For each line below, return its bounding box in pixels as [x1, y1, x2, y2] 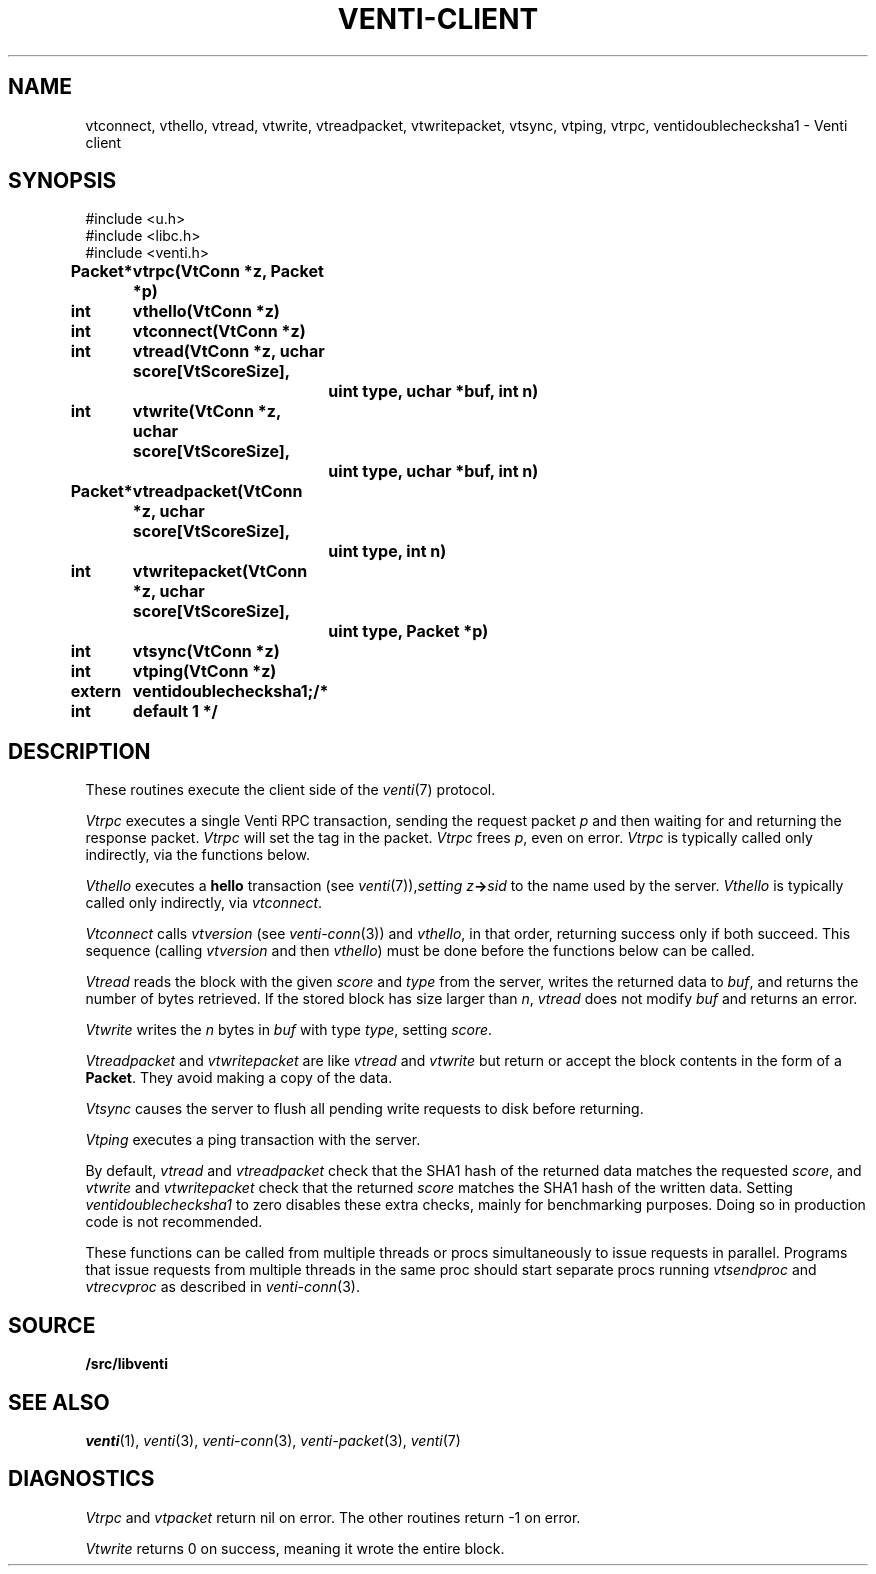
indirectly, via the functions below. [85, 846, 310, 864]
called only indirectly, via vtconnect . [85, 894, 323, 912]
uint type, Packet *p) [328, 621, 489, 642]
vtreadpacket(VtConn [132, 481, 303, 502]
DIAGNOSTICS [8, 1466, 155, 1492]
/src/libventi [85, 1355, 168, 1373]
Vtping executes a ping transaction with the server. [85, 1131, 421, 1149]
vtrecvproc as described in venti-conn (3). [85, 1278, 360, 1296]
